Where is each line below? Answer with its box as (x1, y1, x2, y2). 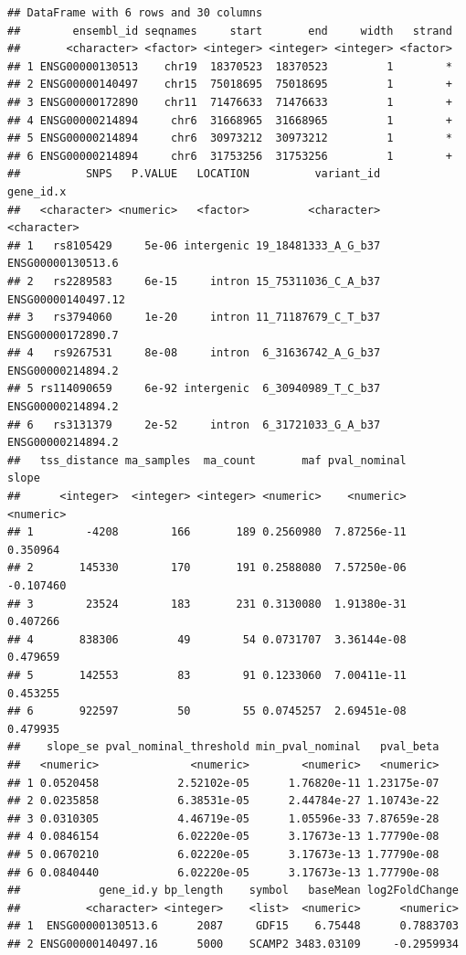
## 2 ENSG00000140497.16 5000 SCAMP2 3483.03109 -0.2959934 (7, 937, 459, 950)
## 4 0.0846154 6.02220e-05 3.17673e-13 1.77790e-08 (7, 830, 440, 844)
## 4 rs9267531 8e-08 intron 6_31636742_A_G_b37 (7, 346, 381, 360)
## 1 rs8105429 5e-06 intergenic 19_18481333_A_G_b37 (7, 239, 381, 252)
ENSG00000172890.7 (7, 328, 119, 342)
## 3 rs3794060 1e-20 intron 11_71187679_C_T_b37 (7, 311, 381, 324)
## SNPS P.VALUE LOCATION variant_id (7, 167, 381, 181)
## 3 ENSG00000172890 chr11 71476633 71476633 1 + (7, 95, 452, 109)
